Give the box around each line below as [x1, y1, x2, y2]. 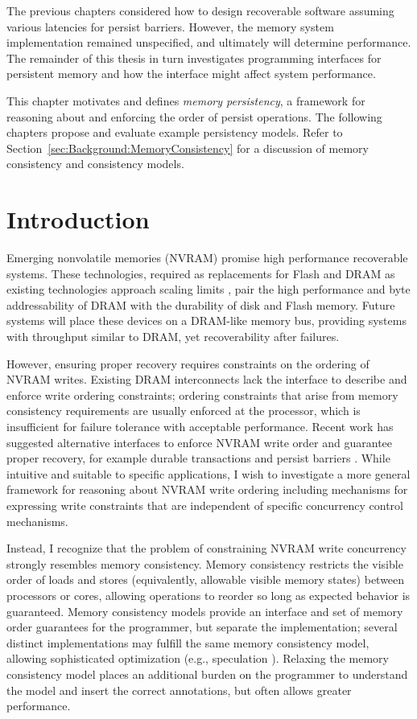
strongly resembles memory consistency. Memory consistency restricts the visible [6, 555, 403, 572]
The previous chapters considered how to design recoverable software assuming [6, 2, 394, 18]
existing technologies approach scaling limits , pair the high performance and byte [6, 281, 411, 298]
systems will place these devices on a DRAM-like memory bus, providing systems [6, 312, 407, 329]
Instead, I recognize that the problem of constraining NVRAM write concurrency [6, 540, 407, 557]
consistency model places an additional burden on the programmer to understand [6, 665, 408, 682]
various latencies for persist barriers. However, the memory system [6, 18, 334, 35]
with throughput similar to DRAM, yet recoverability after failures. [6, 328, 340, 345]
